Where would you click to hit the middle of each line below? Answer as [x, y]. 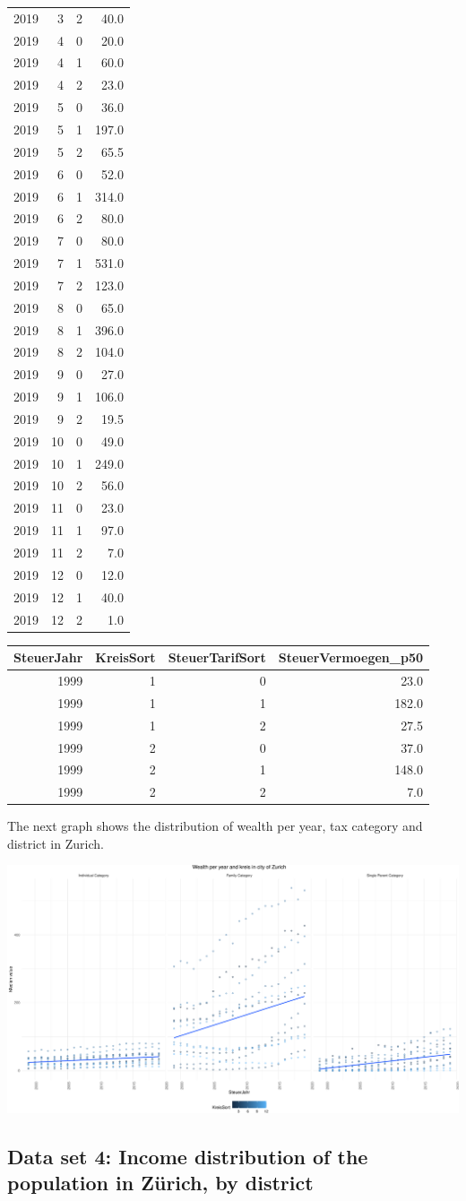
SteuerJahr [48, 657]
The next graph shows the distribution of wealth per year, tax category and [215, 826]
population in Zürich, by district [160, 1182]
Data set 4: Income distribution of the [188, 1156]
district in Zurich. [56, 843]
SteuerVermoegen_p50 [351, 657]
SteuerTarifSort [217, 657]
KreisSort [125, 657]
